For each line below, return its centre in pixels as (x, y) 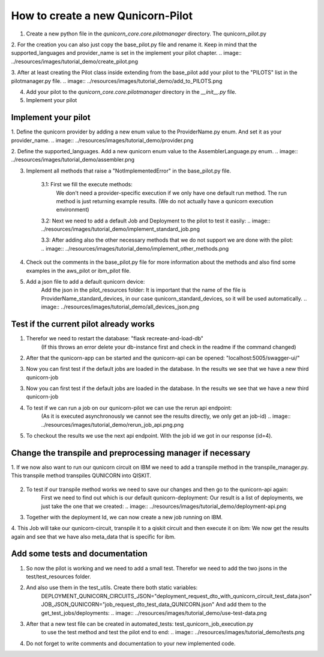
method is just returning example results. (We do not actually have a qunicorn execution (165, 201)
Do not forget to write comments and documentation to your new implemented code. (131, 643)
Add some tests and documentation (79, 554)
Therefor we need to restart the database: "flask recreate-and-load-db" (115, 338)
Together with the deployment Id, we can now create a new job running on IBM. (124, 517)
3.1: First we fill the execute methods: (87, 185)
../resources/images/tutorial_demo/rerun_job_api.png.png (112, 424)
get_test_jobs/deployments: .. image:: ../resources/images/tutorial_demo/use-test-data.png (154, 613)
